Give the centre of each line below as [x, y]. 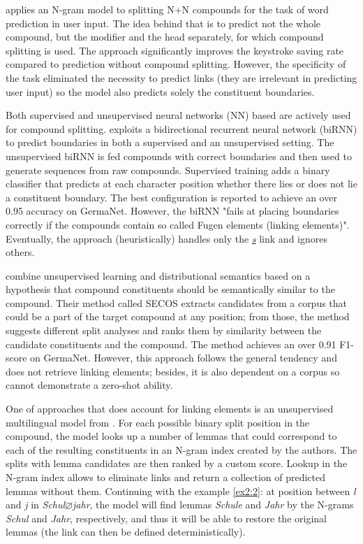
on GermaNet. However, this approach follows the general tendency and [184, 358]
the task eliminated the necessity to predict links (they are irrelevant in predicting [181, 77]
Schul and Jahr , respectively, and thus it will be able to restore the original [166, 518]
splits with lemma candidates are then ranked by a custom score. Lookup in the [177, 463]
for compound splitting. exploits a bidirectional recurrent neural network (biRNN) [181, 128]
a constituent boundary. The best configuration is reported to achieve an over [171, 197]
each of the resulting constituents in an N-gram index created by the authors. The [181, 449]
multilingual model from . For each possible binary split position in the [158, 422]
